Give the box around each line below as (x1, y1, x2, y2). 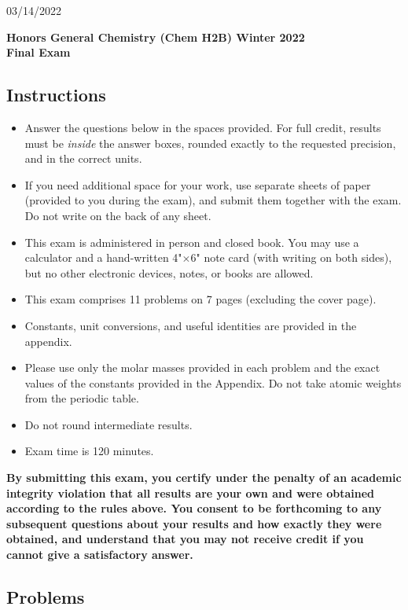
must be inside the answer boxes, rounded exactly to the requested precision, (24, 134, 396, 151)
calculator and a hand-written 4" (24, 249, 182, 266)
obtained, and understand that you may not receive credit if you (6, 531, 364, 547)
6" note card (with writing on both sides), (190, 249, 392, 266)
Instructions (6, 83, 106, 107)
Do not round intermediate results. (24, 416, 193, 432)
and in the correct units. (24, 150, 142, 167)
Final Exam (6, 44, 71, 61)
